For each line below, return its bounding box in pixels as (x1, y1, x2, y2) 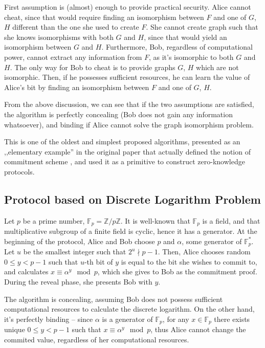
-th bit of (84, 256, 113, 267)
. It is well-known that (120, 215, 190, 226)
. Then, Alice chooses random (158, 246, 251, 257)
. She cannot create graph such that (146, 21, 258, 32)
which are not (196, 61, 239, 72)
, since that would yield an (144, 31, 227, 42)
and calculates (4, 266, 49, 277)
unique (4, 324, 25, 335)
